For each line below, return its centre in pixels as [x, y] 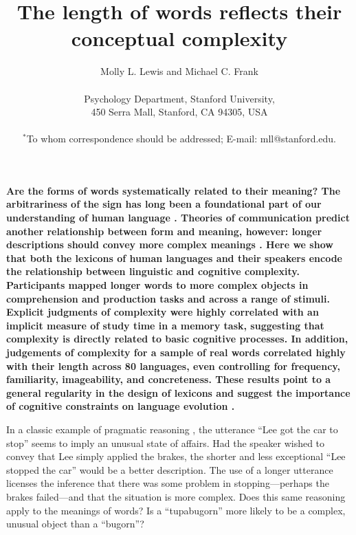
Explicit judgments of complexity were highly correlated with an [163, 312]
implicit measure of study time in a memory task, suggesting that [165, 325]
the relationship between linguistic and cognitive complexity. [153, 271]
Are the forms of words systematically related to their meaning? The [174, 190]
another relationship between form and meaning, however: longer [164, 231]
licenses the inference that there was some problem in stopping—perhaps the [168, 483]
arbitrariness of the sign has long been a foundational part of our [164, 204]
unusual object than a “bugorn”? [75, 524]
